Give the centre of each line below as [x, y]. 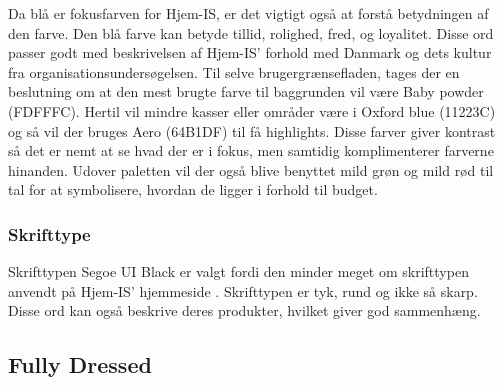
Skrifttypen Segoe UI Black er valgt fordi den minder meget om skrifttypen [238, 271]
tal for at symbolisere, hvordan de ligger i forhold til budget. [193, 189]
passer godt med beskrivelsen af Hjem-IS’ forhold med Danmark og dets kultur [250, 52]
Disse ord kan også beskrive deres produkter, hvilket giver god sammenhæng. [244, 310]
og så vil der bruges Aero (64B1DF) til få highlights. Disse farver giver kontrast [252, 130]
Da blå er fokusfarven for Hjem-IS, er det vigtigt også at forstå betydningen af [248, 13]
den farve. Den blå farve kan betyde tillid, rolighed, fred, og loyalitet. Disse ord [251, 32]
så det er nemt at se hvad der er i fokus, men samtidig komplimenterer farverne [251, 150]
